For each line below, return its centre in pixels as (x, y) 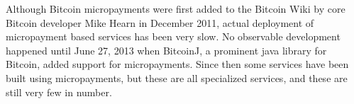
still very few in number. (59, 92)
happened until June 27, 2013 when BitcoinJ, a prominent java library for (166, 50)
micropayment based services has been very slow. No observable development (173, 36)
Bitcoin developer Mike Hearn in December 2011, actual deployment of (160, 22)
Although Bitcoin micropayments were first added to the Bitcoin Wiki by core (176, 8)
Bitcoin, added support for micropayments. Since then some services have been (177, 64)
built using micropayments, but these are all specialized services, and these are (177, 77)
